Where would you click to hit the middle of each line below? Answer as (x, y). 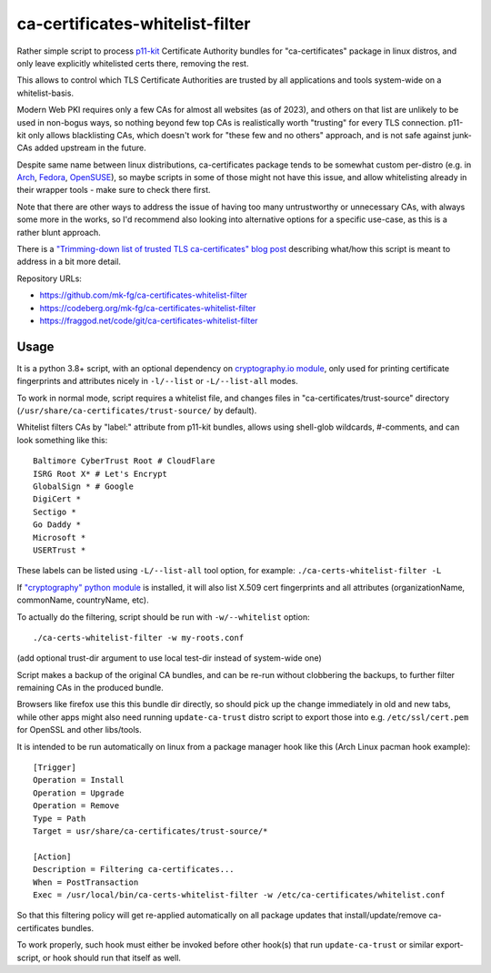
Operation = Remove (76, 806)
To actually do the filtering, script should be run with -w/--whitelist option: (163, 617)
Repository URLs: (49, 279)
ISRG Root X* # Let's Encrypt (100, 474)
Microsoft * (60, 537)
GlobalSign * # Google (84, 486)
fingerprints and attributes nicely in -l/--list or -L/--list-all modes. (158, 381)
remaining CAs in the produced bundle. (90, 688)
